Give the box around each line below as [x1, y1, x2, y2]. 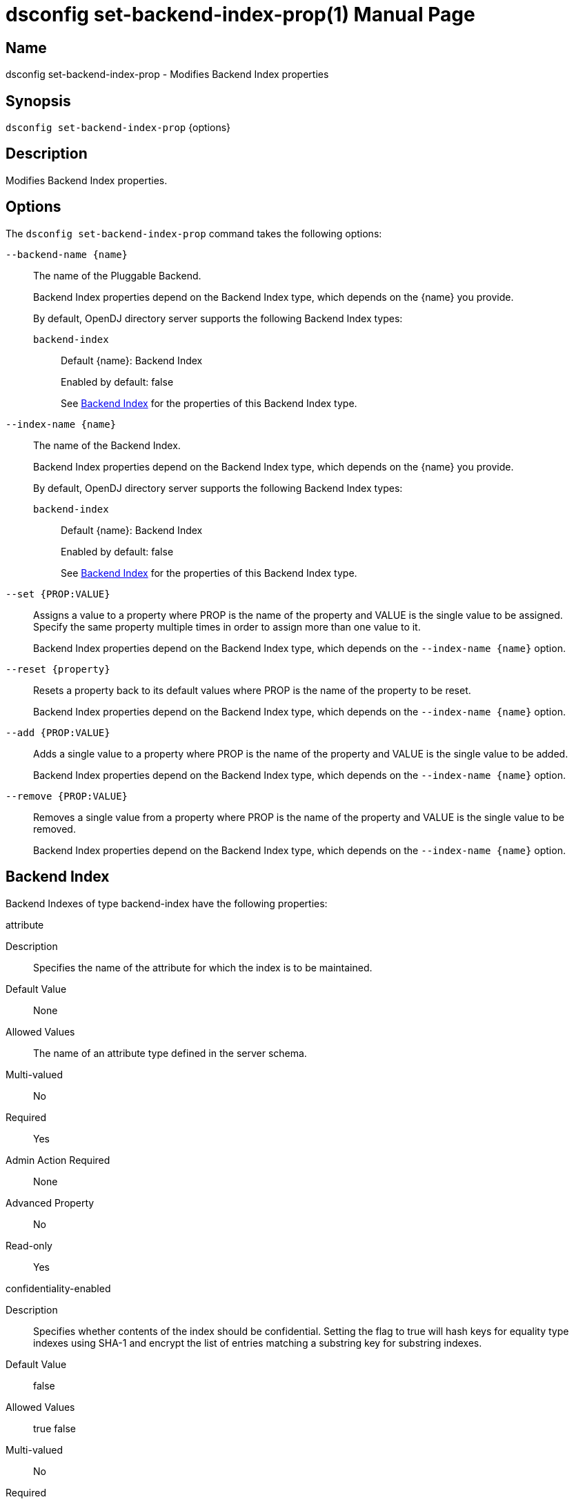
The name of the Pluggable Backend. [33, 269, 201, 281]
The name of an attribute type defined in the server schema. [33, 1047, 307, 1059]
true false [33, 1422, 76, 1434]
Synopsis [6, 92, 71, 110]
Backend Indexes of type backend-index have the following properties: [6, 897, 328, 909]
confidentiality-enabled [6, 1282, 111, 1294]
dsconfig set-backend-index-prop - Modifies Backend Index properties [6, 68, 329, 81]
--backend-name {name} [6, 248, 128, 260]
